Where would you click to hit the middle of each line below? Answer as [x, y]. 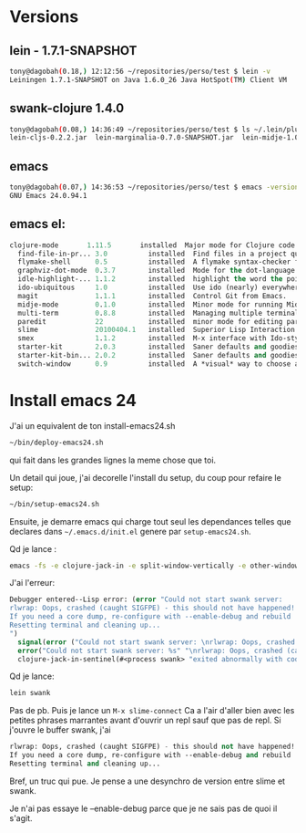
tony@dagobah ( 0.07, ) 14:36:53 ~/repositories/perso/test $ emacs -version [154, 187]
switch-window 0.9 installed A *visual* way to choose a [158, 364]
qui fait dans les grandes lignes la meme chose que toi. [113, 460]
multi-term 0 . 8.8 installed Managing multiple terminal [158, 313]
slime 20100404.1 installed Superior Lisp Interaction [157, 330]
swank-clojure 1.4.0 [67, 108]
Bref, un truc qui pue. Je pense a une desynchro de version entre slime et [147, 781]
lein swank [30, 693]
